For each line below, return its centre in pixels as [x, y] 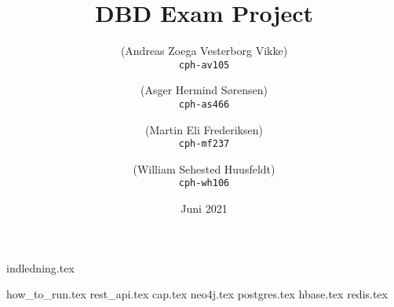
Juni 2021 [204, 208]
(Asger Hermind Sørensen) [204, 90]
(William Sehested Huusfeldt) [204, 168]
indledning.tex [40, 267]
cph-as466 [204, 104]
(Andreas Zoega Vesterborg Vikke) [204, 51]
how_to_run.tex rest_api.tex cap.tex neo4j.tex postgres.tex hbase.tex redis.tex [197, 294]
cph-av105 [204, 65]
